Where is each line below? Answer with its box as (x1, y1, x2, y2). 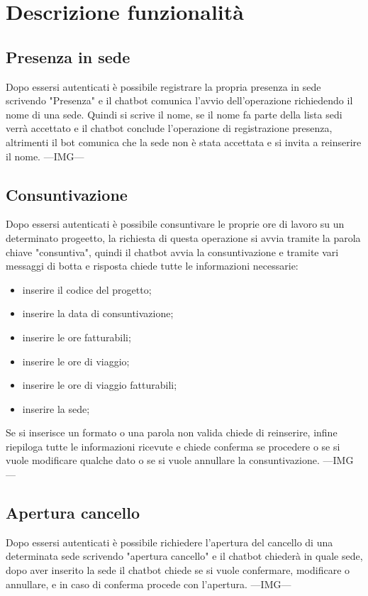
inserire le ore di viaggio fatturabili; (22, 377, 177, 392)
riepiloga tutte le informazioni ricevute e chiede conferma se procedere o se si (6, 438, 340, 453)
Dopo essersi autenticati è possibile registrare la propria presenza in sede (6, 79, 321, 94)
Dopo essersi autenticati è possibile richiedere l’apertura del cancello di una (6, 534, 333, 549)
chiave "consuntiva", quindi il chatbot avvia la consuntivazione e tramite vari (6, 244, 339, 259)
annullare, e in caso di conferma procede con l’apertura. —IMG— (6, 576, 291, 591)
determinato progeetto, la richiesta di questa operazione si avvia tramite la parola (6, 230, 361, 245)
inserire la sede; (22, 401, 90, 416)
